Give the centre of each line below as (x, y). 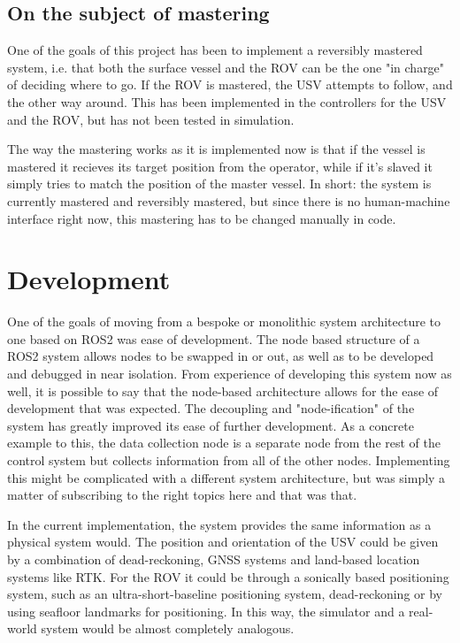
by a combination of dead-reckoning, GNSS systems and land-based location (214, 559)
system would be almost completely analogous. (168, 628)
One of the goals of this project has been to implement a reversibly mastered (215, 50)
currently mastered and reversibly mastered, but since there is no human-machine (229, 200)
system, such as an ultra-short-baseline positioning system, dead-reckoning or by (225, 594)
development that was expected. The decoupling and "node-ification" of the (211, 408)
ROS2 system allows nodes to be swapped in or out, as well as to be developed (221, 356)
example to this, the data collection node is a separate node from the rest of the (224, 443)
